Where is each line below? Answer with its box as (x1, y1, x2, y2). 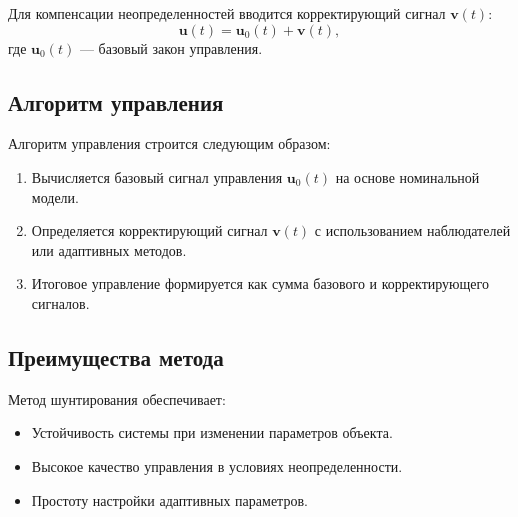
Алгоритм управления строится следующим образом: (8, 133, 331, 154)
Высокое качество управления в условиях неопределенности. (31, 455, 403, 476)
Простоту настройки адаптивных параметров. (31, 489, 308, 510)
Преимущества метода (8, 341, 224, 372)
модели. (31, 186, 79, 207)
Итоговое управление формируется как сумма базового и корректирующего (31, 273, 489, 294)
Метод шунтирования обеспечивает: (8, 388, 226, 409)
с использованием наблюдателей (314, 220, 511, 241)
